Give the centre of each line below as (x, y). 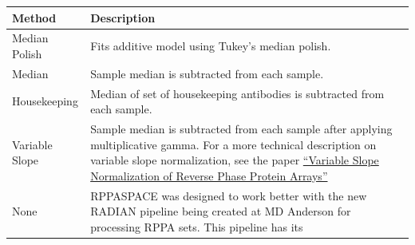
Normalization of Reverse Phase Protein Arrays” (209, 175)
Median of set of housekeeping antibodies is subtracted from (237, 93)
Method (34, 17)
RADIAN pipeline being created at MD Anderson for (221, 211)
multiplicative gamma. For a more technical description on (233, 144)
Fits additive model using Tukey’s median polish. (211, 46)
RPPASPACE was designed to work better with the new (229, 195)
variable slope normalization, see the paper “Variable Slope (235, 160)
